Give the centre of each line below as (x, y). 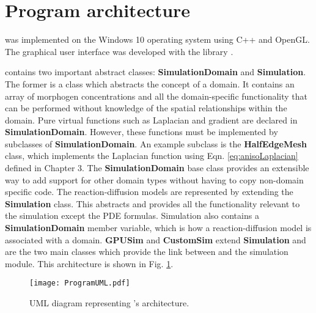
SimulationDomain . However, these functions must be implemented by (141, 132)
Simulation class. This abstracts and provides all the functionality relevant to (152, 203)
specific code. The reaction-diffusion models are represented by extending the (149, 192)
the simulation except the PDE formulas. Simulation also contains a (132, 215)
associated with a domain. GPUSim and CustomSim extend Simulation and (156, 239)
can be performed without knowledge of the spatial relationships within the (146, 108)
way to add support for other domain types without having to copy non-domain (154, 179)
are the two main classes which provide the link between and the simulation (147, 252)
